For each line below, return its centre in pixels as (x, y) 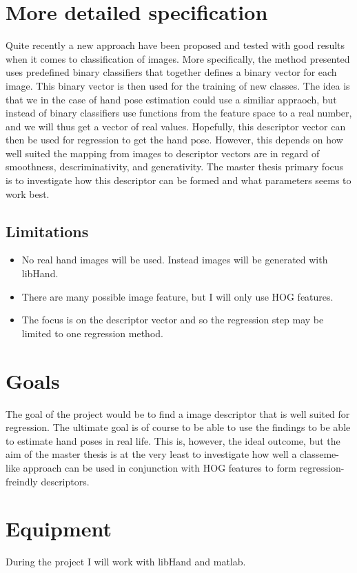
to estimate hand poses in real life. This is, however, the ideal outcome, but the (173, 440)
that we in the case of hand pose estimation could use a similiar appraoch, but (171, 99)
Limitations (47, 231)
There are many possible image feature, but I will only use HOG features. (177, 296)
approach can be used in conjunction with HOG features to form (160, 467)
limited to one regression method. (92, 333)
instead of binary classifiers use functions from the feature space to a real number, (179, 113)
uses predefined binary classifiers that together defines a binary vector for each (171, 72)
